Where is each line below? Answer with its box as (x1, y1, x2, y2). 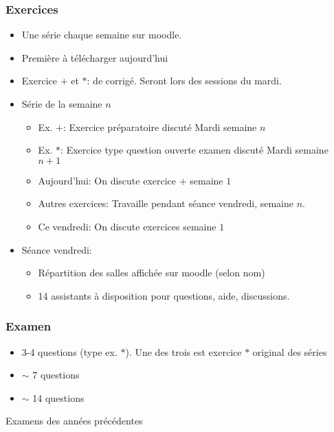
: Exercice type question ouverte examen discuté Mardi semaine (60, 143, 329, 157)
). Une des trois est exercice (125, 344, 242, 359)
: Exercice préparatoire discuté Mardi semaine (63, 119, 257, 134)
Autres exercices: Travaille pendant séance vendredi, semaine (38, 196, 294, 211)
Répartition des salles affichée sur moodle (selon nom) (38, 265, 265, 280)
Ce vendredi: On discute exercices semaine (38, 219, 216, 233)
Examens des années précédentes (5, 413, 143, 428)
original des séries (252, 344, 327, 359)
